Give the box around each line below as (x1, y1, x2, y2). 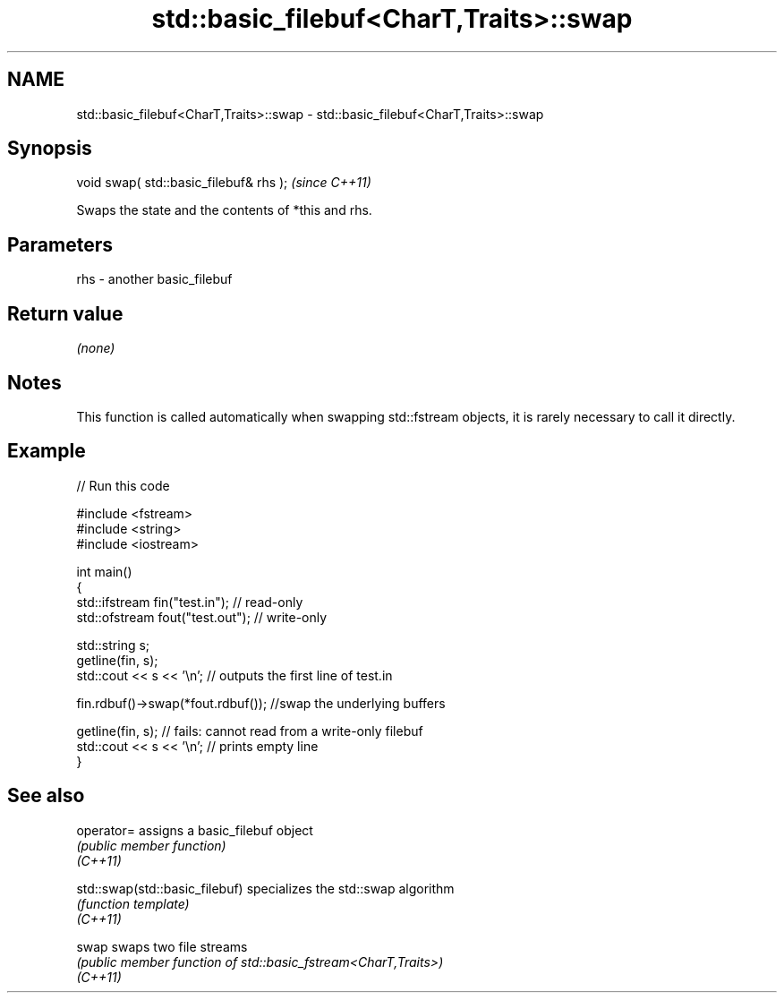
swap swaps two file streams (76, 938, 248, 954)
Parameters (7, 233, 113, 256)
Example (7, 440, 86, 463)
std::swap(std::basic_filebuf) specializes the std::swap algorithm (76, 880, 455, 896)
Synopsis (7, 137, 92, 160)
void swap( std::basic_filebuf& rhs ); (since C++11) (76, 175, 371, 191)
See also (7, 784, 85, 808)
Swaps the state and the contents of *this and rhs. (76, 202, 372, 218)
